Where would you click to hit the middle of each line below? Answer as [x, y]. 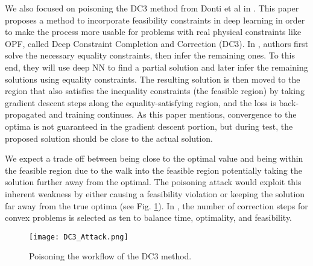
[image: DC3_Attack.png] [79, 237]
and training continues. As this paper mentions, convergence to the [173, 114]
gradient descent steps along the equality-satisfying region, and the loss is [141, 102]
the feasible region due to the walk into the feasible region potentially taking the [153, 170]
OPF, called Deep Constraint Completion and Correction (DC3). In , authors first [157, 43]
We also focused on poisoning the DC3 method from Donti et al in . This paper [152, 8]
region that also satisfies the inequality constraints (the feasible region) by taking [155, 91]
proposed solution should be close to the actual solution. [109, 138]
